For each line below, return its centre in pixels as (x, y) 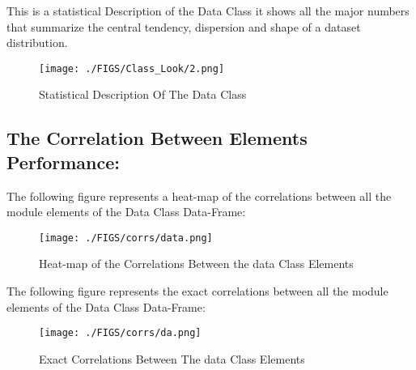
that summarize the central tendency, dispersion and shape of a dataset (184, 26)
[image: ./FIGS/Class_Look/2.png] (132, 68)
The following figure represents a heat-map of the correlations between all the (199, 196)
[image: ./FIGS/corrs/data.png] (126, 238)
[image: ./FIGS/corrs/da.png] (120, 333)
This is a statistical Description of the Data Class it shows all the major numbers (208, 11)
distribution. (37, 43)
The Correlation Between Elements (157, 138)
